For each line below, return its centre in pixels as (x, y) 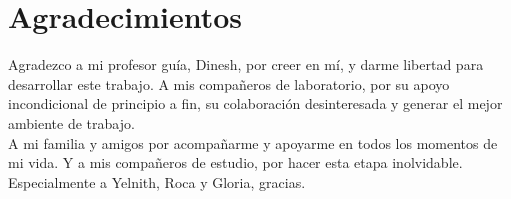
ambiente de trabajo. (71, 122)
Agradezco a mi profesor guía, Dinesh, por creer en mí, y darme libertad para (246, 64)
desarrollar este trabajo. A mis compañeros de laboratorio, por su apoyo (229, 83)
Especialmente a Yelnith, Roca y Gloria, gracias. (157, 181)
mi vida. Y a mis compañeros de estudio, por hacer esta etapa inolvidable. (235, 162)
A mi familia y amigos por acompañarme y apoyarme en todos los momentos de (253, 142)
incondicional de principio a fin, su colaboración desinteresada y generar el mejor (255, 103)
